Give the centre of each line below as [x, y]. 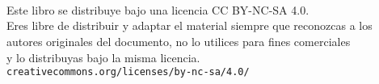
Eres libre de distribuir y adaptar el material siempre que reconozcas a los [189, 25]
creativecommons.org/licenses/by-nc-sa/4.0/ [128, 72]
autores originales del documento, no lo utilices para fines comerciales [179, 41]
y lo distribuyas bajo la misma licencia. [103, 57]
